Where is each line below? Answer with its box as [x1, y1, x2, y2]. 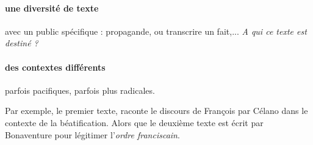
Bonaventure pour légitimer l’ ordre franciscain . [5, 128, 180, 141]
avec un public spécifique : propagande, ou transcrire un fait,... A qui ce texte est [5, 24, 307, 37]
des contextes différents [5, 60, 106, 73]
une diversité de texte [5, 1, 99, 14]
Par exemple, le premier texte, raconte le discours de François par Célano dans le [5, 104, 308, 117]
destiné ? [5, 37, 38, 49]
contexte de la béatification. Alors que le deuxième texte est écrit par [5, 116, 264, 129]
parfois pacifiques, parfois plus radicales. [5, 83, 155, 96]
